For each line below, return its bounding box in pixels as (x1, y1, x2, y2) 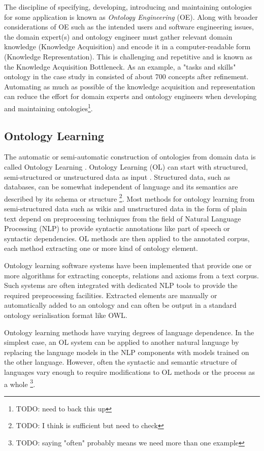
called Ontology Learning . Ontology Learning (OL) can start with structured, (4, 161, 248, 172)
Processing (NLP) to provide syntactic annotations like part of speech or (4, 223, 230, 234)
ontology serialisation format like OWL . (4, 309, 127, 320)
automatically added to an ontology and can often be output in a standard (4, 300, 237, 310)
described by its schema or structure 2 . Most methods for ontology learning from (4, 191, 255, 204)
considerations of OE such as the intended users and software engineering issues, (4, 21, 254, 32)
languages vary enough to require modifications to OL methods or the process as (4, 366, 255, 377)
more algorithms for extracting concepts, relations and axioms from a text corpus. (4, 270, 259, 280)
